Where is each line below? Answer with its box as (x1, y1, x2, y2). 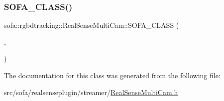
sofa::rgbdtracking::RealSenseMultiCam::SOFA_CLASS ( (4, 20, 179, 30)
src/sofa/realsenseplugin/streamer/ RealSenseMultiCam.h (4, 87, 178, 97)
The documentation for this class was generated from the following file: (4, 70, 221, 80)
